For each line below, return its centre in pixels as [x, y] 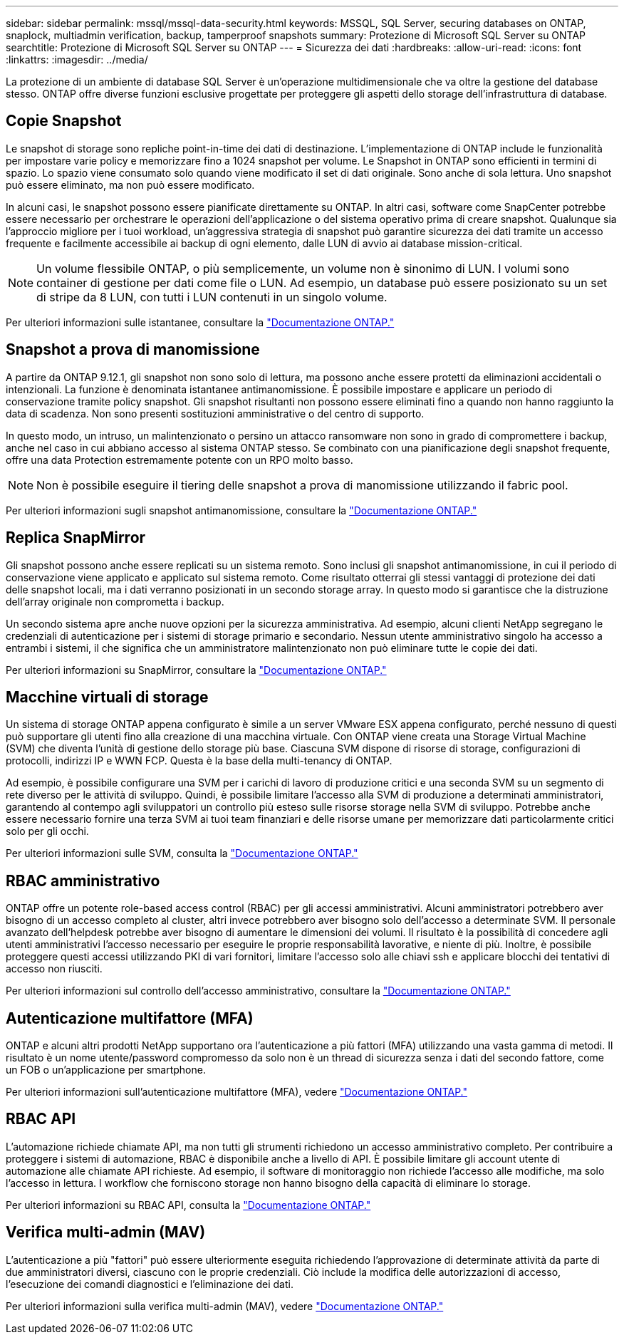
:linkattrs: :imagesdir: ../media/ [77, 59]
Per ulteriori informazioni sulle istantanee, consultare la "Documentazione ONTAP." [200, 322]
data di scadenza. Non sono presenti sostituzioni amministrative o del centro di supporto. [215, 413]
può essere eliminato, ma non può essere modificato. [130, 185]
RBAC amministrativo [83, 881]
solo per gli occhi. [47, 831]
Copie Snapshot [64, 121]
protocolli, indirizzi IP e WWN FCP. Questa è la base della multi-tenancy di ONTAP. [199, 761]
